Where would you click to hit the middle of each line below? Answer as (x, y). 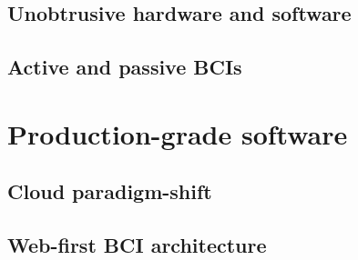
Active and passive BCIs (125, 67)
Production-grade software (178, 133)
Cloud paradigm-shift (110, 191)
